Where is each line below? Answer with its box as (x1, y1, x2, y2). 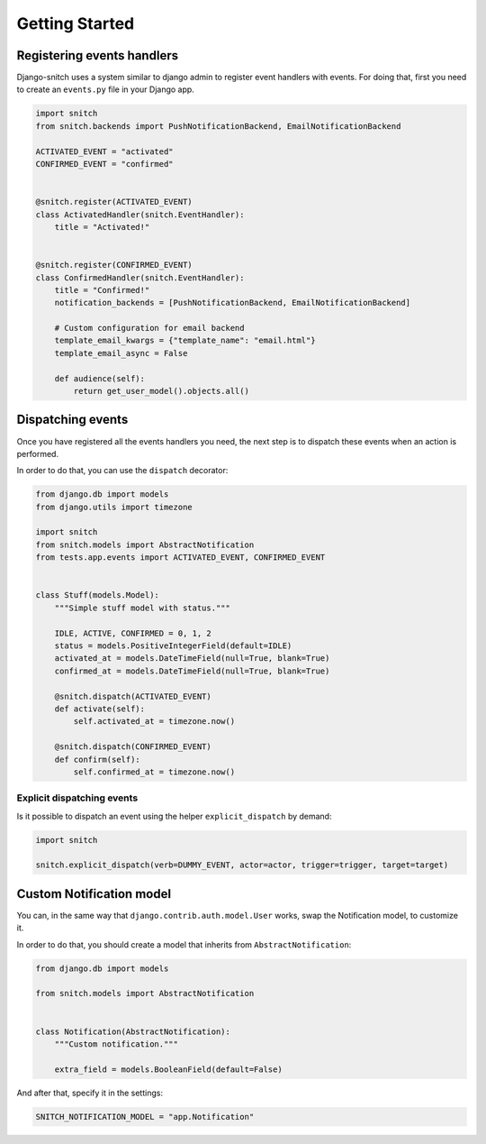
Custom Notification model (16, 886, 171, 901)
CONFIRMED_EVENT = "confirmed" (35, 159, 175, 169)
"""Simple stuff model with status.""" (54, 602, 231, 613)
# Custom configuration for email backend (54, 323, 245, 334)
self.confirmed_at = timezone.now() (73, 766, 236, 777)
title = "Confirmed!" (54, 285, 150, 295)
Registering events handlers (16, 48, 179, 63)
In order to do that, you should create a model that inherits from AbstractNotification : (16, 938, 352, 950)
